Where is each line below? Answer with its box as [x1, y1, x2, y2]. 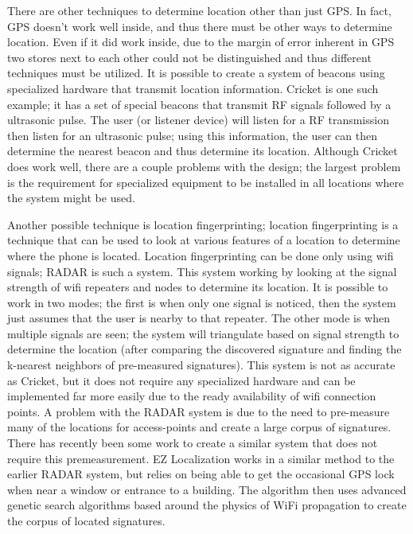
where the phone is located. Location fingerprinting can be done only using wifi [7, 247, 394, 263]
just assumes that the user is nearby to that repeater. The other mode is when [7, 310, 390, 326]
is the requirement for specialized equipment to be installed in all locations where [7, 173, 404, 190]
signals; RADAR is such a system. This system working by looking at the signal [7, 263, 397, 279]
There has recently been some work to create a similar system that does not [7, 435, 378, 451]
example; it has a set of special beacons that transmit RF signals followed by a [7, 95, 392, 112]
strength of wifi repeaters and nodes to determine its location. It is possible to [7, 279, 388, 295]
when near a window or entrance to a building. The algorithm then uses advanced [7, 481, 407, 497]
